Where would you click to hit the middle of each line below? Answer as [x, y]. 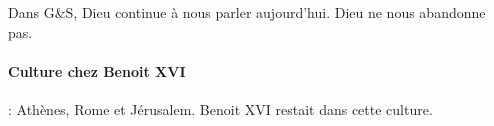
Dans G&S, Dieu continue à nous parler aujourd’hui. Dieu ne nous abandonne [247, 12]
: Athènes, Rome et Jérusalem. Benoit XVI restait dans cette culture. [220, 108]
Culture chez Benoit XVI [97, 70]
